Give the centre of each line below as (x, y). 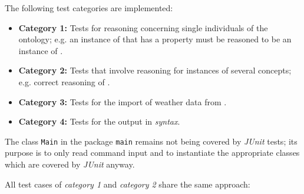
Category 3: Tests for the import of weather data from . (123, 101)
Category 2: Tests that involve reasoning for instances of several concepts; (155, 70)
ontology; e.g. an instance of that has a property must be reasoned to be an (155, 39)
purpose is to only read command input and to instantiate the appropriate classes (152, 153)
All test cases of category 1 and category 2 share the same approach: (128, 184)
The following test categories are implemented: (89, 8)
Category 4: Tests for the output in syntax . (99, 121)
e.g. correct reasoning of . (64, 81)
